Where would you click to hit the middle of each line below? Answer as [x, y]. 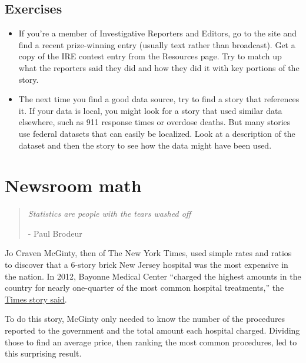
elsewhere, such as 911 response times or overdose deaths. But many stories [154, 122]
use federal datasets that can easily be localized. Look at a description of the [157, 133]
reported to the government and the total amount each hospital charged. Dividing [152, 330]
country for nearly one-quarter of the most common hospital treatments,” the [144, 288]
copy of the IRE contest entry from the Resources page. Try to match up [150, 56]
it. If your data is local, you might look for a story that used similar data [150, 110]
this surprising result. [43, 353]
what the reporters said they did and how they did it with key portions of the [159, 67]
